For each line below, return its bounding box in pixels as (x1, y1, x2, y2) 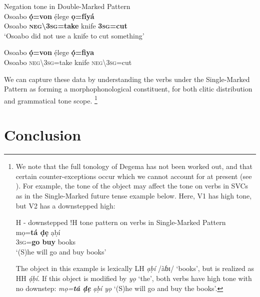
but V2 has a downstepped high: (15, 200, 115, 210)
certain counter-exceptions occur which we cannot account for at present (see (15, 170, 252, 181)
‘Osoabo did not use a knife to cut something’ (4, 30, 144, 40)
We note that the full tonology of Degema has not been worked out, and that (15, 161, 253, 171)
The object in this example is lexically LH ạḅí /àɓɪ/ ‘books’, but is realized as (15, 263, 254, 273)
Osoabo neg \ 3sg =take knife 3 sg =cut (4, 20, 127, 31)
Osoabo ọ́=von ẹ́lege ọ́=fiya (4, 47, 94, 57)
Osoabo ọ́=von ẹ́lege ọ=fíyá (4, 10, 94, 21)
